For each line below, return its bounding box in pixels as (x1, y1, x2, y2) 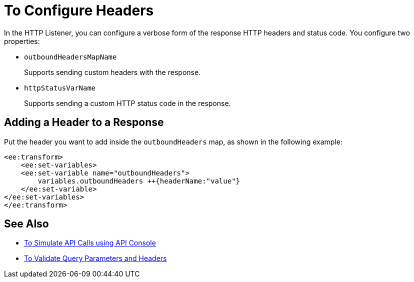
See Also (4, 217, 49, 230)
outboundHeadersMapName (24, 52, 117, 61)
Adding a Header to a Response (4, 116, 164, 129)
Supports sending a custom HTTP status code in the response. (24, 98, 231, 107)
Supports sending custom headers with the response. (24, 67, 201, 76)
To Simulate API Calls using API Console (24, 238, 156, 247)
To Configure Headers (4, 2, 154, 19)
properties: (4, 36, 40, 45)
